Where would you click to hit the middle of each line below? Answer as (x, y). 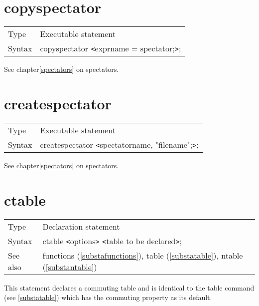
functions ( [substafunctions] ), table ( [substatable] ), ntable (143, 255)
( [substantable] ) (70, 267)
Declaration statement (81, 226)
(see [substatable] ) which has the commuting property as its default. (108, 297)
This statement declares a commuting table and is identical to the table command (129, 287)
